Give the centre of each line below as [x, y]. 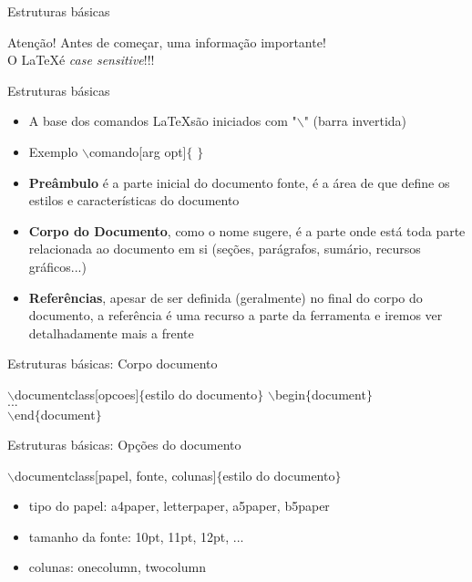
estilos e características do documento [134, 200]
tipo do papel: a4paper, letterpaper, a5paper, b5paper [179, 506]
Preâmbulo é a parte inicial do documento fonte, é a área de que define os [239, 182]
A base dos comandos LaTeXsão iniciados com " [163, 121]
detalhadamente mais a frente [111, 333]
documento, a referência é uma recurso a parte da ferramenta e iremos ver [236, 315]
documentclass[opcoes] [77, 394]
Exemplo [53, 151]
